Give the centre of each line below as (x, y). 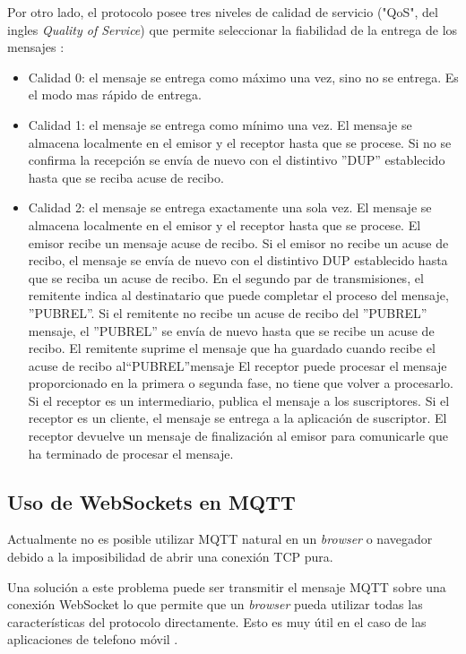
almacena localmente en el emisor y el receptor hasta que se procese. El (224, 224)
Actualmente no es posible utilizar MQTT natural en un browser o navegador (220, 539)
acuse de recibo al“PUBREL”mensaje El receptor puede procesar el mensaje (237, 365)
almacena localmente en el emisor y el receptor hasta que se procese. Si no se (240, 142)
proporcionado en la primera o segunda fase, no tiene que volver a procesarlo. (241, 383)
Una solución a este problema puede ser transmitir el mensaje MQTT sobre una (227, 586)
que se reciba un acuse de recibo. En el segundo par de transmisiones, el (226, 277)
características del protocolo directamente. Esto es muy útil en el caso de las (217, 621)
